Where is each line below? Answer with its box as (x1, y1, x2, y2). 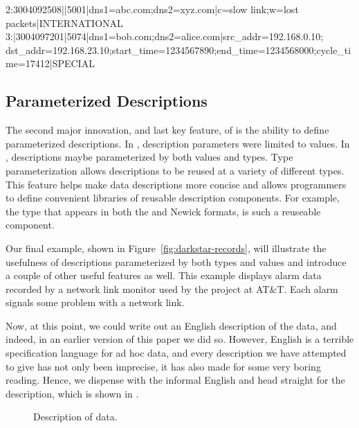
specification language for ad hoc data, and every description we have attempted (6, 346, 347, 360)
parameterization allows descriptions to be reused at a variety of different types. (6, 163, 344, 177)
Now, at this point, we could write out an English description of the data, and (6, 318, 337, 332)
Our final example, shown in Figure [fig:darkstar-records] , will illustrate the (6, 240, 326, 255)
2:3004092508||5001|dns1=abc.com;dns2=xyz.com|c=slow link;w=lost (6, 2, 299, 16)
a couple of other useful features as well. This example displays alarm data (6, 268, 322, 283)
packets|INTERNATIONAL (6, 15, 123, 30)
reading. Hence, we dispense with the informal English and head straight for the (6, 373, 345, 387)
